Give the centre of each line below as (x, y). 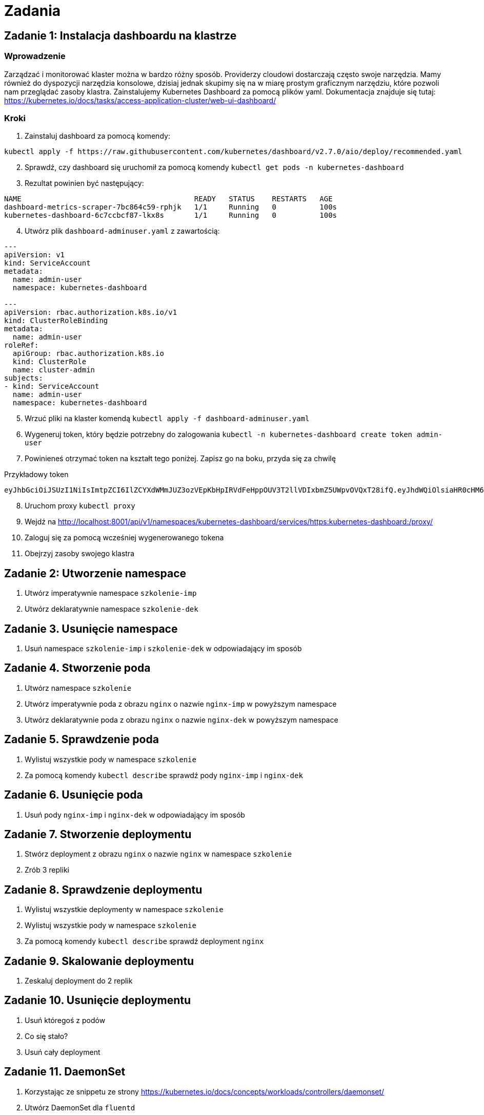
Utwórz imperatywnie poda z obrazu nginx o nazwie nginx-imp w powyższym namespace (181, 704)
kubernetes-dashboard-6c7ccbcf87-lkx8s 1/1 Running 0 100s (171, 215)
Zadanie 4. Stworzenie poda (77, 668)
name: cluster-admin (54, 370)
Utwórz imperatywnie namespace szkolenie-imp (111, 593)
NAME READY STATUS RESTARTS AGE (168, 199)
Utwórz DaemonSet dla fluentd (80, 1107)
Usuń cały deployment (63, 1052)
